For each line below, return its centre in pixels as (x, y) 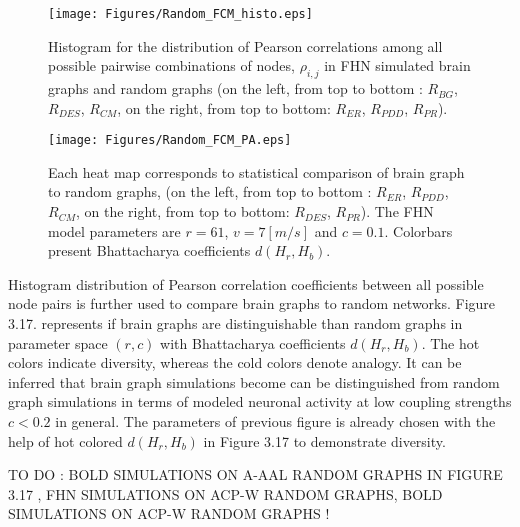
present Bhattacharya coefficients (149, 250)
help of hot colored (65, 440)
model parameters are (114, 230)
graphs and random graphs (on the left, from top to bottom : (235, 88)
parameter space (58, 342)
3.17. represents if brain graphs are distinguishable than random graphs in (235, 323)
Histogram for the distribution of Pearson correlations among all (245, 45)
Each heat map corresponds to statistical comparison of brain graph (256, 171)
